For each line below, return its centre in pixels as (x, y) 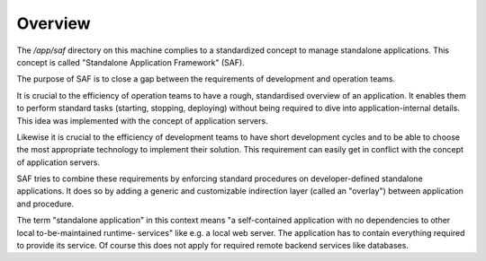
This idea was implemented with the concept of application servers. (143, 120)
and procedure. (45, 204)
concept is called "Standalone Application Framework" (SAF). (130, 62)
